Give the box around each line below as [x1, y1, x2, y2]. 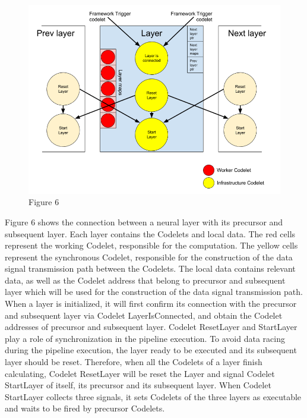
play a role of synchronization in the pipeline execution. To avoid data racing [5, 332, 285, 344]
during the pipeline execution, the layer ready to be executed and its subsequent [5, 344, 297, 356]
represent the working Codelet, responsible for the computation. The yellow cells [5, 239, 298, 252]
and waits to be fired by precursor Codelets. [5, 402, 165, 414]
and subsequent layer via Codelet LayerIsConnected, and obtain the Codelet [5, 309, 283, 321]
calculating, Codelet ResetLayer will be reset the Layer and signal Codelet [5, 367, 275, 379]
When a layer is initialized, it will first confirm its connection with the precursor [5, 297, 297, 310]
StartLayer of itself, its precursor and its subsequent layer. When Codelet [5, 379, 271, 391]
